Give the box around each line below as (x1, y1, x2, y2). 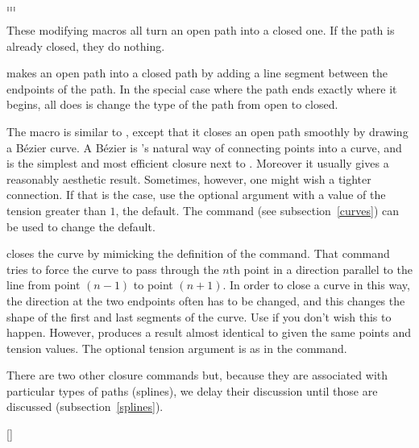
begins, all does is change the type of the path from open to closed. (6, 96, 338, 113)
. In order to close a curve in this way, (222, 276, 410, 293)
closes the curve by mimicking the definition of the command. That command (6, 245, 390, 262)
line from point (6, 276, 81, 293)
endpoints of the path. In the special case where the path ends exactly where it (6, 80, 397, 97)
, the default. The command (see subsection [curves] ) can (115, 201, 399, 218)
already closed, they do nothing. (6, 37, 165, 54)
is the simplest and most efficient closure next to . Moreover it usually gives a (6, 155, 389, 172)
